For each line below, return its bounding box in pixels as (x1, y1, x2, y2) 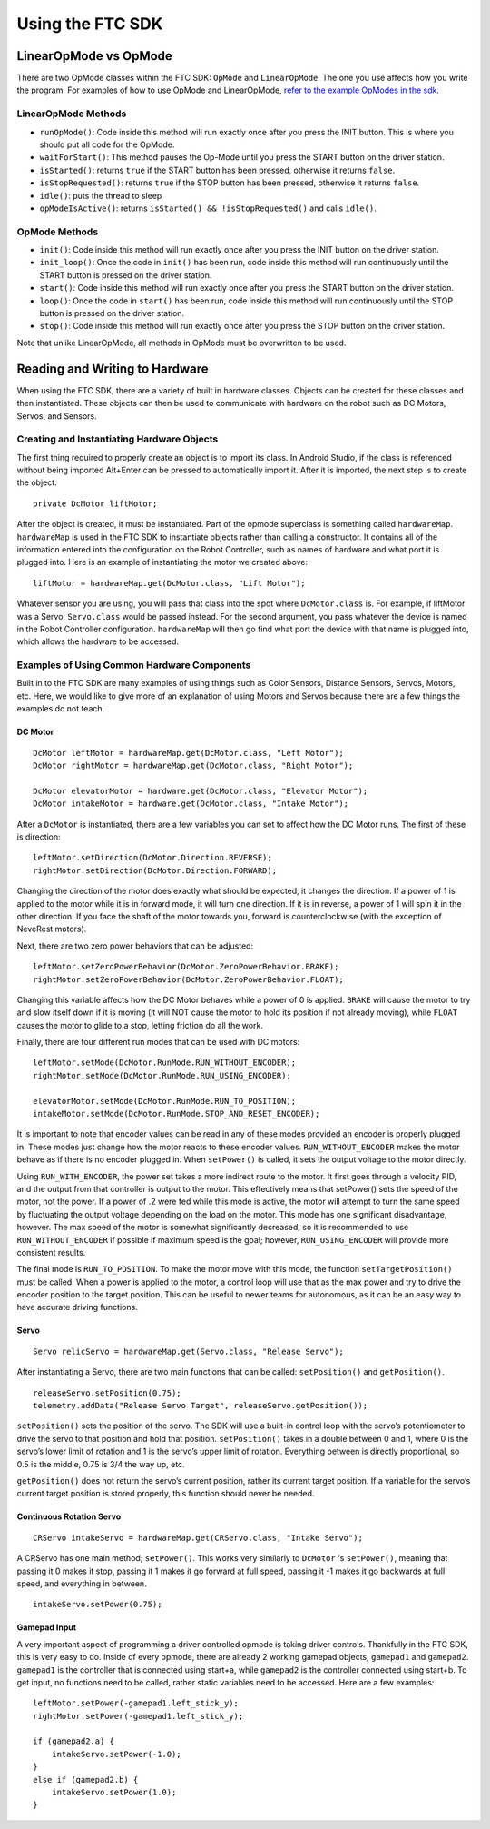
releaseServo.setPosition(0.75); (33, 1387, 181, 1398)
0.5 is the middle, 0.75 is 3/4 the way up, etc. (16, 1458, 185, 1469)
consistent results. (16, 1247, 86, 1257)
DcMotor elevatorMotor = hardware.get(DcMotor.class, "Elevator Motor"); (33, 786, 368, 796)
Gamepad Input (16, 1622, 77, 1633)
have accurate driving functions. (16, 1302, 138, 1313)
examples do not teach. (16, 703, 105, 714)
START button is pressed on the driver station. (39, 269, 212, 281)
